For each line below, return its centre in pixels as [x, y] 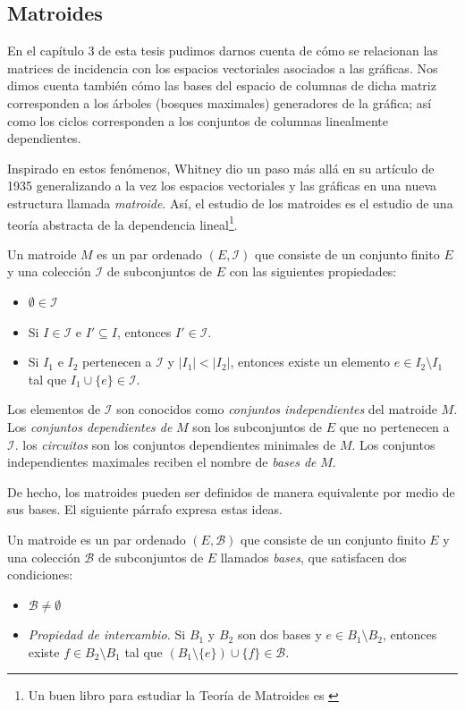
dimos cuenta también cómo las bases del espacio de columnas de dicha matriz [222, 85]
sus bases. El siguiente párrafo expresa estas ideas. [145, 509]
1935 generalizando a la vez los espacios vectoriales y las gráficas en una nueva [222, 186]
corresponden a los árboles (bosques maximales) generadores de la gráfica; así [220, 102]
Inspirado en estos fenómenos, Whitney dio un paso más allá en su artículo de [221, 168]
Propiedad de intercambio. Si [107, 634]
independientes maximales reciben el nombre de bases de [162, 462]
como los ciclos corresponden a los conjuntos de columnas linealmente [198, 120]
